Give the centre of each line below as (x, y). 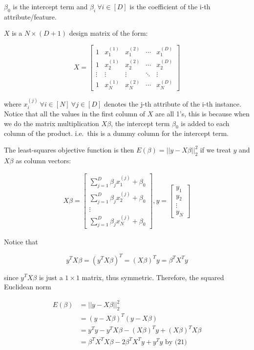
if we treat (215, 150)
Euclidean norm (28, 287)
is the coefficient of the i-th (170, 6)
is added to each (205, 123)
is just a (51, 277)
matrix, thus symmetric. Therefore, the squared (153, 277)
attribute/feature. (30, 16)
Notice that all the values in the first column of (75, 114)
